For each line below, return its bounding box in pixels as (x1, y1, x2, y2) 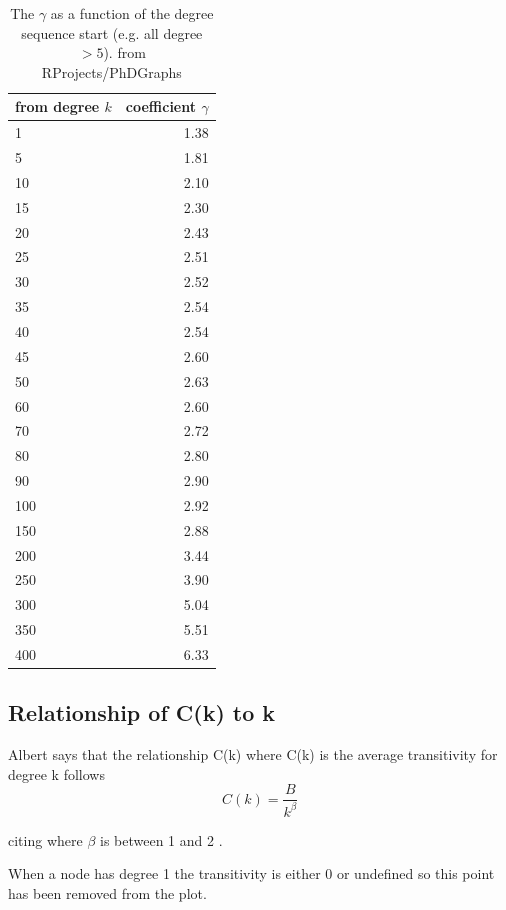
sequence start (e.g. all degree (21, 22, 203, 43)
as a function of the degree (50, 3, 214, 23)
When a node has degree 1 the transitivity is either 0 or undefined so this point (8, 863, 495, 884)
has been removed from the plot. (8, 883, 207, 904)
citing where (8, 829, 83, 850)
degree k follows (8, 763, 105, 784)
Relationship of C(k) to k (8, 697, 276, 728)
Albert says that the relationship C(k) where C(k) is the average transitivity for (8, 744, 498, 765)
